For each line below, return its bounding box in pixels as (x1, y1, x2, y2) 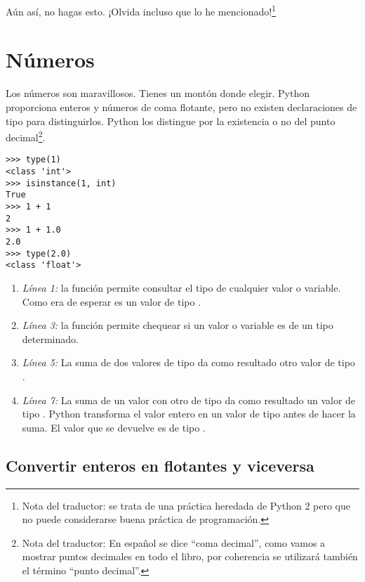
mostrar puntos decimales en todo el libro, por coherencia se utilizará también (22, 549, 358, 564)
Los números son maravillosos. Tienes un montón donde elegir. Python (6, 86, 310, 101)
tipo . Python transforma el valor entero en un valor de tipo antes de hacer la (22, 406, 356, 421)
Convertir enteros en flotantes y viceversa (6, 454, 314, 476)
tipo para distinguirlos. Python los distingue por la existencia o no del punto (6, 113, 336, 128)
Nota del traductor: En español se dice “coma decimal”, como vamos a (22, 535, 326, 550)
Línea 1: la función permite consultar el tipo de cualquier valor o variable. (22, 280, 341, 295)
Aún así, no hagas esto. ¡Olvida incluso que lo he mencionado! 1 (6, 2, 276, 18)
